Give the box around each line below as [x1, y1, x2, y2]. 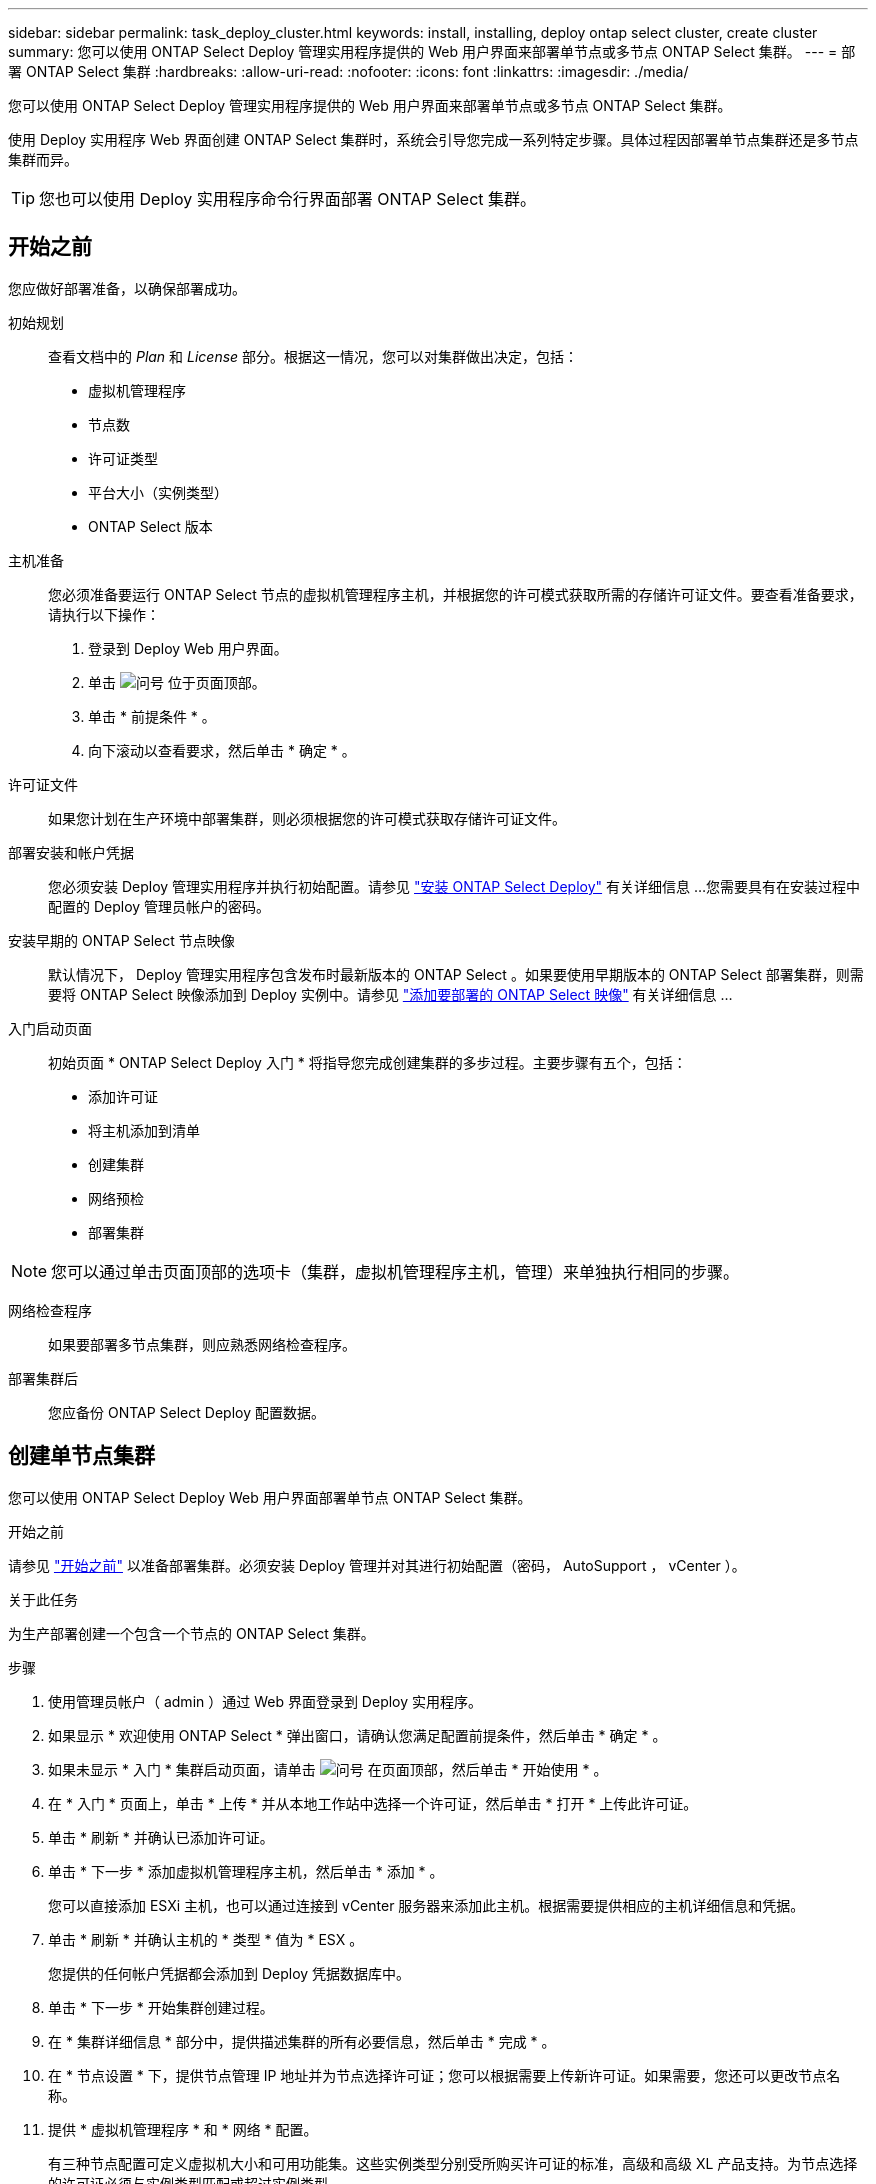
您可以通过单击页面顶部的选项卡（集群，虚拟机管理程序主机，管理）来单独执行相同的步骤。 [51, 1261, 740, 1282]
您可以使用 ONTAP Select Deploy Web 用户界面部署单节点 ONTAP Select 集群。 [8, 1488, 532, 1506]
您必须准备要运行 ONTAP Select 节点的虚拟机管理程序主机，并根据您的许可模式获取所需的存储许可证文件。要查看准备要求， [48, 585, 863, 603]
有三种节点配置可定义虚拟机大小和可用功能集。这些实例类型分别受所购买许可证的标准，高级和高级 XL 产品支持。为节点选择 [48, 2154, 858, 2172]
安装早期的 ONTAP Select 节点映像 [8, 931, 235, 949]
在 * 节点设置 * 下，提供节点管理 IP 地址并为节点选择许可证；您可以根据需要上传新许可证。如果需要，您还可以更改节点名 [48, 2066, 841, 2084]
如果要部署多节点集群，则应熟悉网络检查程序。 [48, 1335, 356, 1353]
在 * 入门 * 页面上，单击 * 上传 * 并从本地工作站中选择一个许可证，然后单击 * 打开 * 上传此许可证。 [48, 1794, 698, 1812]
